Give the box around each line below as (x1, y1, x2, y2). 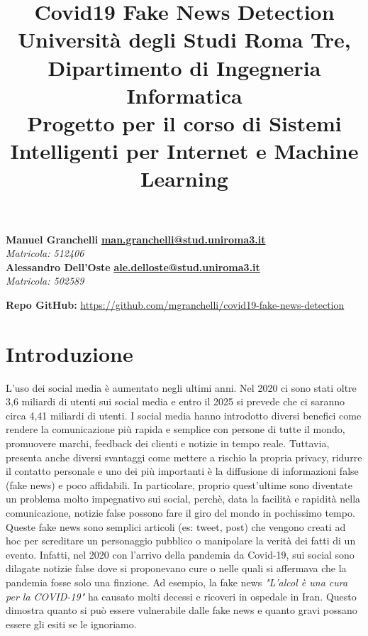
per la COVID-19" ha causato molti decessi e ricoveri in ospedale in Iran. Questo (6, 588, 357, 603)
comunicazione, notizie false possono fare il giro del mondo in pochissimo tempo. (6, 505, 355, 520)
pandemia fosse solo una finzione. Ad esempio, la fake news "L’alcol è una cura (6, 574, 348, 589)
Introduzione (6, 339, 133, 368)
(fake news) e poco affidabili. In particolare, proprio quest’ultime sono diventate (6, 477, 352, 492)
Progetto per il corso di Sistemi (27, 108, 342, 137)
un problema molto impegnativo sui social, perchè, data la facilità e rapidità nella (6, 491, 361, 506)
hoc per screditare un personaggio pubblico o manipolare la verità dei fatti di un (6, 533, 356, 548)
